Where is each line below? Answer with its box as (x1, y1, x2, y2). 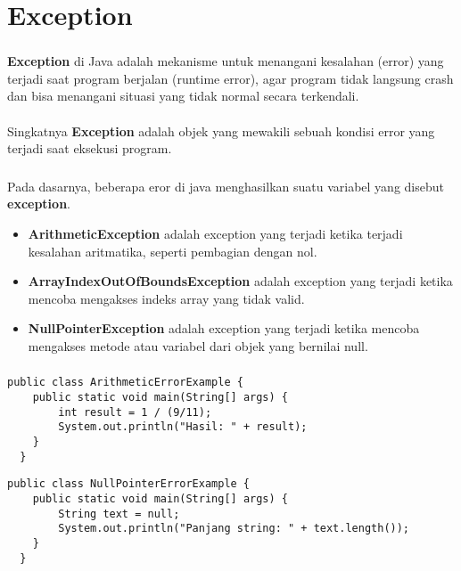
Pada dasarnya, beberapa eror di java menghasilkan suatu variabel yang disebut (7, 176, 444, 195)
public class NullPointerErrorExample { (7, 477, 251, 491)
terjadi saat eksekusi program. (7, 139, 172, 158)
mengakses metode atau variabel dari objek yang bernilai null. (28, 336, 368, 355)
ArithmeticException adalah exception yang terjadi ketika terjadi (28, 224, 403, 242)
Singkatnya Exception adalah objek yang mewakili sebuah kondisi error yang (7, 121, 435, 140)
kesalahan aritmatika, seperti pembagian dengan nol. (28, 241, 317, 260)
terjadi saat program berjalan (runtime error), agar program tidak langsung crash (7, 69, 454, 87)
